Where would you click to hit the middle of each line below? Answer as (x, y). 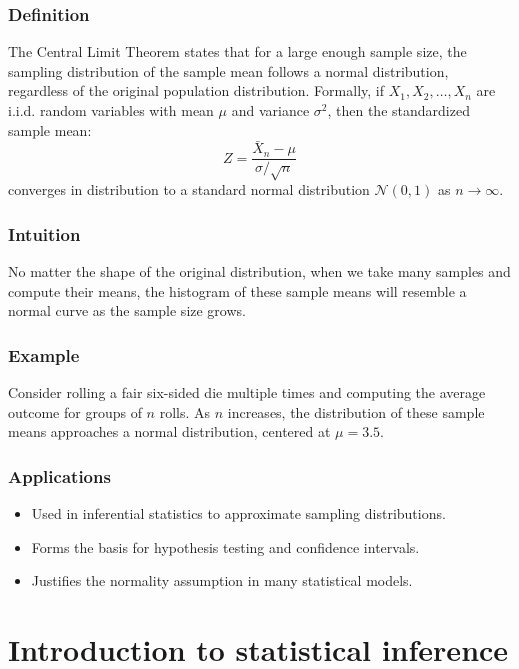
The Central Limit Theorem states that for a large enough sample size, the (237, 51)
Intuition (44, 233)
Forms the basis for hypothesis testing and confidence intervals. (225, 546)
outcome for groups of (75, 411)
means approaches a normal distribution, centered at (169, 431)
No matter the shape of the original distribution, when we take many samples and (259, 271)
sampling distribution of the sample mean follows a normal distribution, (228, 70)
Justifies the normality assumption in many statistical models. (222, 580)
